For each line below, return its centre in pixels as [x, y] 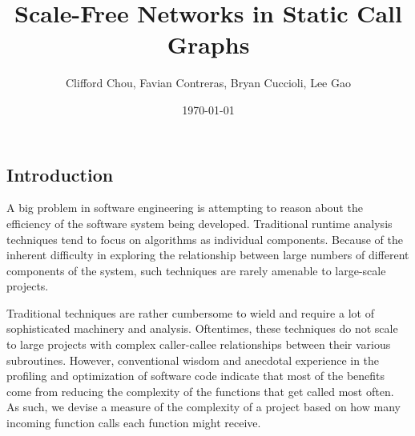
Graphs [208, 44]
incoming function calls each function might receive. [134, 423]
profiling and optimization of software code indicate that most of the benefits [196, 376]
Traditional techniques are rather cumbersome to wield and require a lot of [190, 312]
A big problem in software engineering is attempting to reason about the [185, 208]
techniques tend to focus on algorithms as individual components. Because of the [205, 239]
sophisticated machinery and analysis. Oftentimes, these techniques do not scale [202, 328]
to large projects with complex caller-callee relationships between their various [199, 344]
